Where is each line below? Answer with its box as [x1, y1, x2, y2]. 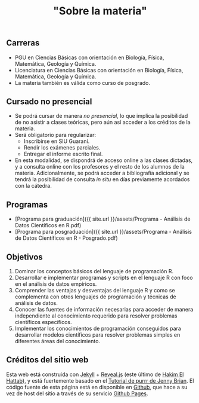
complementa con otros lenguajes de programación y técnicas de [14, 293, 177, 300]
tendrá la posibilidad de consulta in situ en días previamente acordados [14, 176, 190, 183]
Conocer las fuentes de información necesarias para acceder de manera [14, 306, 194, 313]
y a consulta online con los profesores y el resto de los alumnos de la [14, 163, 185, 170]
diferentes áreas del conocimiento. [14, 338, 100, 345]
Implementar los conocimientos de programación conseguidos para [14, 325, 182, 332]
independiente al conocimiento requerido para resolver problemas [14, 312, 178, 319]
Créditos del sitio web [6, 355, 89, 365]
